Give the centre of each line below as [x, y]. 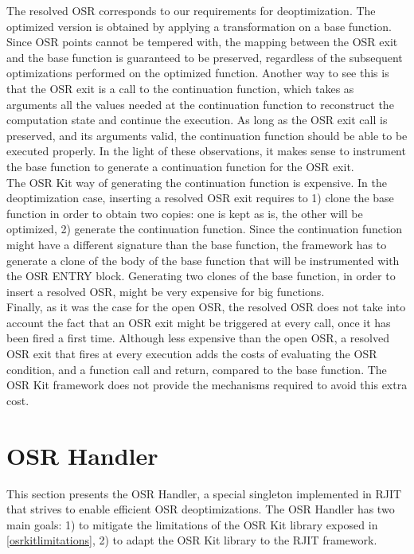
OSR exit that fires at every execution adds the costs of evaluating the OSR [192, 354]
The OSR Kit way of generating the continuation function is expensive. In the [197, 182]
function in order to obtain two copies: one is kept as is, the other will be [185, 213]
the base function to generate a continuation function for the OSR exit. [180, 166]
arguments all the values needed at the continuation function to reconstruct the [200, 104]
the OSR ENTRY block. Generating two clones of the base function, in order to [201, 276]
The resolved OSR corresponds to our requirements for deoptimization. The [191, 10]
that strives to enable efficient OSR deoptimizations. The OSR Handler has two [201, 509]
